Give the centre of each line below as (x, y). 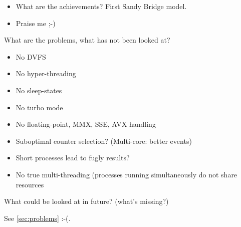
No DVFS (31, 56)
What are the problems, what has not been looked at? (87, 40)
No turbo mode (39, 107)
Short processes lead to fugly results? (73, 158)
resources (30, 184)
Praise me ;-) (36, 23)
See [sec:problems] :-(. (37, 218)
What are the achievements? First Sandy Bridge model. (101, 6)
